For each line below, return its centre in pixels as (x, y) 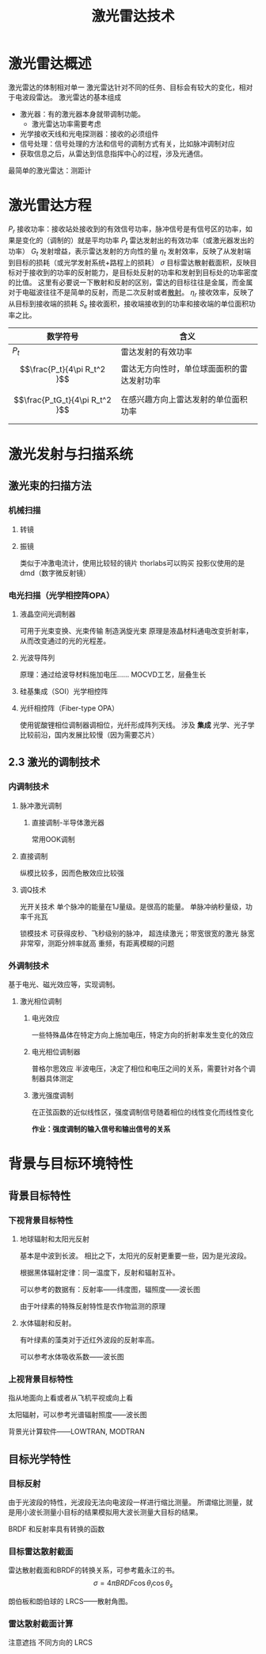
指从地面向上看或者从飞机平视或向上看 (70, 1398)
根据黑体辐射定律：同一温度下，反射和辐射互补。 (99, 1272)
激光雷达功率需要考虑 (66, 124)
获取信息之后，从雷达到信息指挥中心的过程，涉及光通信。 (113, 153)
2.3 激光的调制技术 (54, 762)
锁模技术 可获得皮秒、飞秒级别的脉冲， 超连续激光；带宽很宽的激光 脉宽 (137, 933)
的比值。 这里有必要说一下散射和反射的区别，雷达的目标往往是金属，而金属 (131, 283)
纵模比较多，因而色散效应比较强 (72, 873)
